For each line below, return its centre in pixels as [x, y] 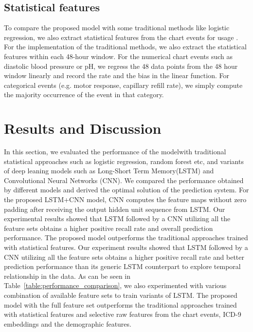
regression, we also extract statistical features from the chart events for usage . [121, 37]
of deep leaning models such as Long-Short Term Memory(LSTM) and [109, 171]
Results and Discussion [83, 128]
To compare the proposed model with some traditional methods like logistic [117, 28]
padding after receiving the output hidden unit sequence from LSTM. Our [115, 209]
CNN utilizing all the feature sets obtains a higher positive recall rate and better [124, 257]
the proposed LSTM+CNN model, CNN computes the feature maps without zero [125, 199]
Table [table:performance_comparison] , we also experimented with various [115, 285]
